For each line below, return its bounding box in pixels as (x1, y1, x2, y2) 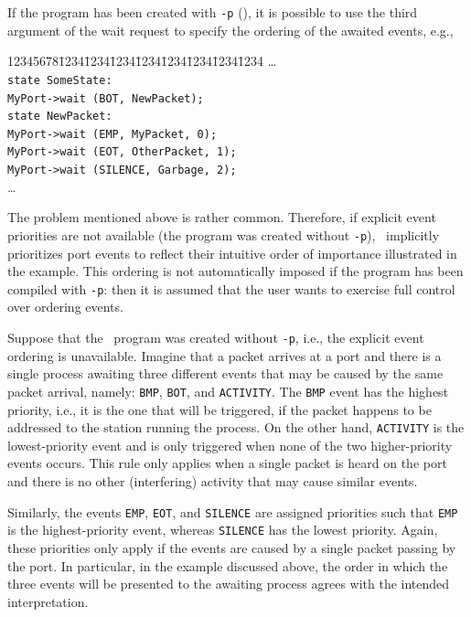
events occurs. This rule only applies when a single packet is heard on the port (7, 453, 447, 473)
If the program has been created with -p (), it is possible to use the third (7, 3, 418, 21)
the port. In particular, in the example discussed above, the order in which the (7, 556, 448, 575)
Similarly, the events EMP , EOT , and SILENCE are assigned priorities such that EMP (7, 502, 458, 521)
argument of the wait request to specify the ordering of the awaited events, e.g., (7, 20, 454, 39)
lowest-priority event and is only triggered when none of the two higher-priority (7, 435, 453, 454)
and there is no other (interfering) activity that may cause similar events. (7, 472, 418, 490)
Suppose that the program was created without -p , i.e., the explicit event (7, 328, 424, 347)
